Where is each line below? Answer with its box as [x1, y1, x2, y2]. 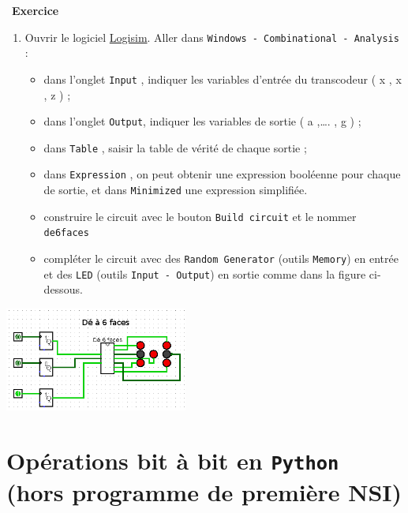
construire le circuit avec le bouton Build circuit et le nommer [43, 208, 357, 224]
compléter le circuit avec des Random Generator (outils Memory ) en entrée [43, 250, 399, 267]
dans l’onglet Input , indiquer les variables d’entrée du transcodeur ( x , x [43, 70, 402, 87]
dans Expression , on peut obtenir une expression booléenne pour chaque [43, 166, 401, 182]
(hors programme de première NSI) [6, 476, 402, 508]
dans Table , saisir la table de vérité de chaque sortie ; [43, 139, 307, 155]
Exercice [12, 2, 59, 18]
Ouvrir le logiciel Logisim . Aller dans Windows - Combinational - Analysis [24, 28, 399, 45]
